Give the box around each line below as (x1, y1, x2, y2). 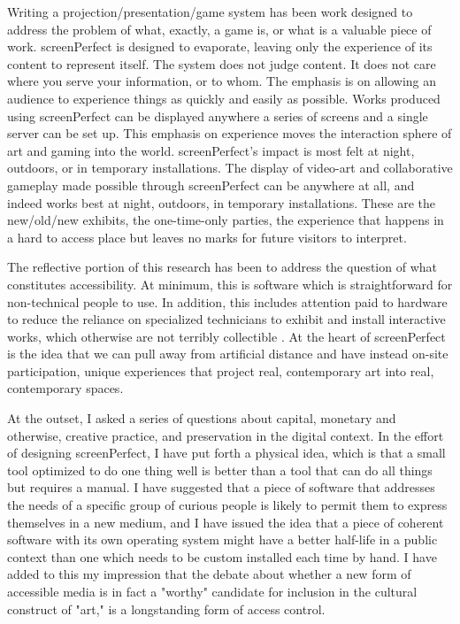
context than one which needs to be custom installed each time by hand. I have (7, 547, 437, 566)
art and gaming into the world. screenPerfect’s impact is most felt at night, (7, 141, 415, 159)
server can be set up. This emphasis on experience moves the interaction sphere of (7, 124, 452, 143)
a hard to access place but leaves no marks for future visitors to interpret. (7, 227, 407, 246)
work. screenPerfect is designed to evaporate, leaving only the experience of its (7, 37, 433, 56)
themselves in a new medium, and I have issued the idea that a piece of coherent (7, 512, 444, 531)
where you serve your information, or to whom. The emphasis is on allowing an (7, 72, 437, 90)
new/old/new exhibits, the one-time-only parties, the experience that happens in (7, 211, 444, 229)
